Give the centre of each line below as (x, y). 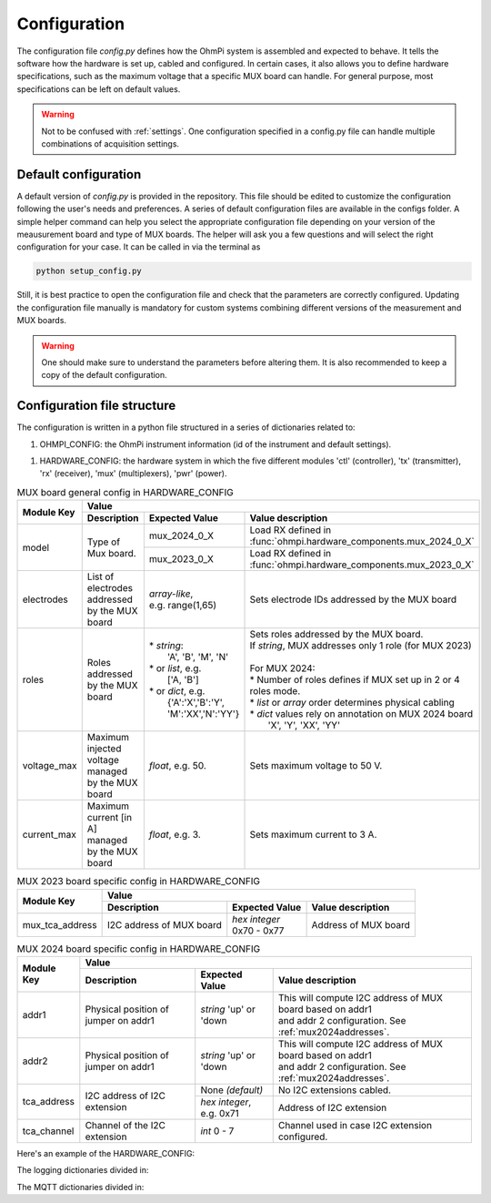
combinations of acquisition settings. (110, 143)
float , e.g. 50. (177, 766)
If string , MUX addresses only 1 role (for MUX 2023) (361, 646)
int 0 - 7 (217, 1131)
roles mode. (275, 691)
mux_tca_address (60, 924)
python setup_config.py (89, 271)
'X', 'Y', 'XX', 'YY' (304, 726)
